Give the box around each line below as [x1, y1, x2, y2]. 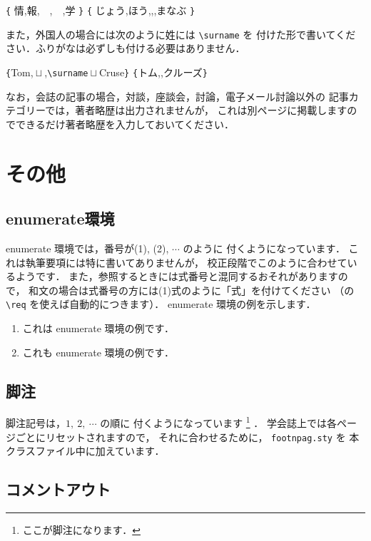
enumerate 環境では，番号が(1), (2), [6, 240, 169, 255]
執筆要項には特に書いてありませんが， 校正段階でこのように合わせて [25, 254, 347, 269]
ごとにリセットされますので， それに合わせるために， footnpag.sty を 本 [15, 429, 360, 444]
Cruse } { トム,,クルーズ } [98, 64, 208, 79]
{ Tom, [6, 64, 34, 79]
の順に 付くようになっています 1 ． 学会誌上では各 [100, 413, 337, 430]
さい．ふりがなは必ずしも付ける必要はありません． [6, 41, 245, 56]
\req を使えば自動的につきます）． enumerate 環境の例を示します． [6, 297, 316, 311]
